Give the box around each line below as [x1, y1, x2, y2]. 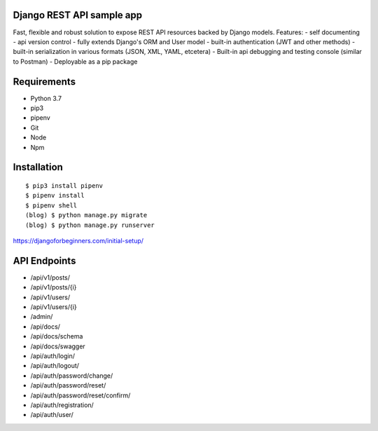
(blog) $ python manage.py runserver [25, 221, 155, 229]
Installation [13, 161, 63, 173]
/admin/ [30, 313, 53, 321]
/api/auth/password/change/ [30, 371, 113, 380]
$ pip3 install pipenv [25, 182, 104, 189]
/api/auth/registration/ [30, 400, 94, 409]
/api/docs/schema [30, 332, 83, 341]
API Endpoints [13, 254, 76, 266]
